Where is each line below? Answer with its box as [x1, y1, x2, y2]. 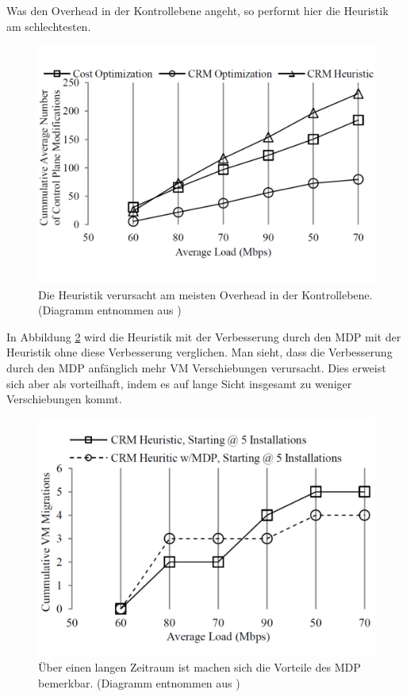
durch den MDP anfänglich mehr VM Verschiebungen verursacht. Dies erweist [6, 359, 386, 375]
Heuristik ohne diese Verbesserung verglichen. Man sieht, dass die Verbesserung [6, 344, 393, 360]
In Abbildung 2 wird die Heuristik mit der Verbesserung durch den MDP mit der [6, 328, 401, 345]
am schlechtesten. [6, 17, 91, 34]
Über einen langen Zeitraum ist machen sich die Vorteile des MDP [38, 659, 361, 676]
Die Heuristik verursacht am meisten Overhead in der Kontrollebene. [38, 286, 373, 302]
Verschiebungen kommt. [6, 391, 122, 407]
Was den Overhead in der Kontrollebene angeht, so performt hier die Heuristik [6, 2, 389, 18]
